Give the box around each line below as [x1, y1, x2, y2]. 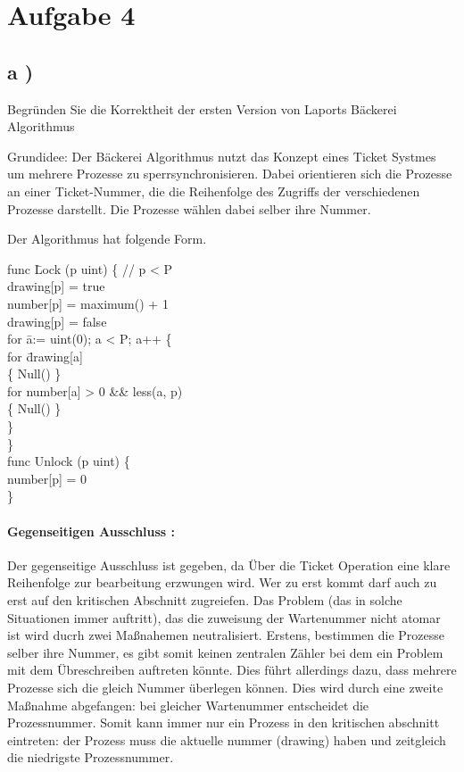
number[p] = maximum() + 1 [7, 294, 169, 312]
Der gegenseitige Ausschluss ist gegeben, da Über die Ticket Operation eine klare [7, 555, 451, 574]
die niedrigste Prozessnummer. [7, 748, 174, 767]
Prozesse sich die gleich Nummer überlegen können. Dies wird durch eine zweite [7, 678, 443, 696]
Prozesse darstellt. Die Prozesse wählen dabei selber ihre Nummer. [7, 199, 371, 218]
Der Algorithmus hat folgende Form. [7, 229, 207, 248]
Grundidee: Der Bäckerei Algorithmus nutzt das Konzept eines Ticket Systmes [7, 146, 436, 165]
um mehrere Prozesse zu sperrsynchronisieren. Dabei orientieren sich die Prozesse [7, 164, 452, 183]
